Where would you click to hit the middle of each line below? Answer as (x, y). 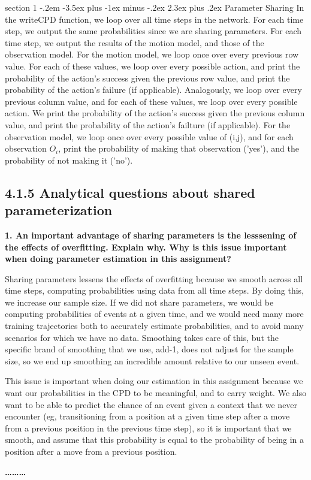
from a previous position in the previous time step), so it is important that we (148, 428)
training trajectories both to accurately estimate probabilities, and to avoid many (154, 326)
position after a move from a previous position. (91, 451)
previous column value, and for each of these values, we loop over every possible (151, 101)
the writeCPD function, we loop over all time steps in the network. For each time (154, 19)
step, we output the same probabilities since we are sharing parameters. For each (153, 31)
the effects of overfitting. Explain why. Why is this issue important (146, 247)
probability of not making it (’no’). (69, 160)
